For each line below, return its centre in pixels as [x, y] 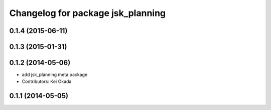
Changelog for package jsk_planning [88, 13]
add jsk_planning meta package [55, 74]
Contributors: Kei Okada [47, 81]
